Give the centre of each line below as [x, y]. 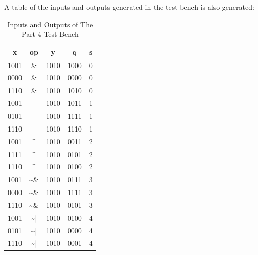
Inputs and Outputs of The [50, 24]
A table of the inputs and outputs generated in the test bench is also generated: [129, 7]
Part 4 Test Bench [50, 34]
